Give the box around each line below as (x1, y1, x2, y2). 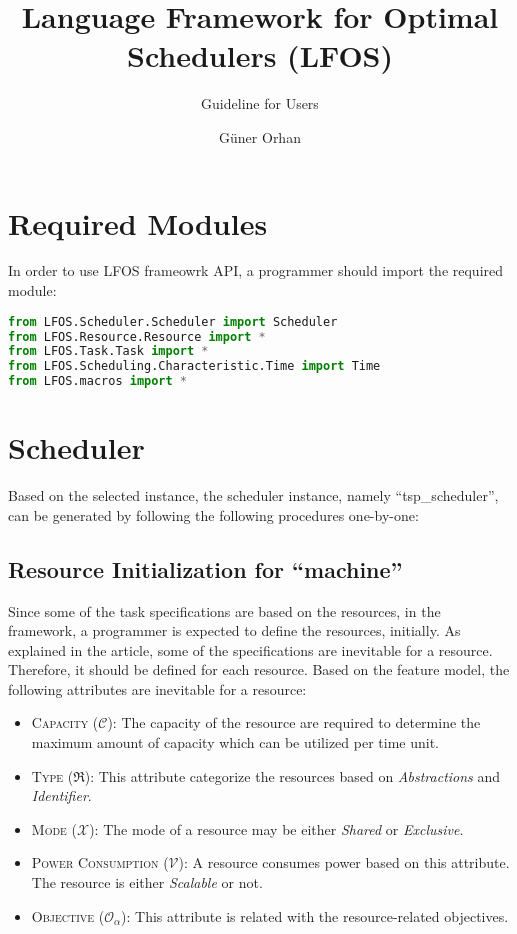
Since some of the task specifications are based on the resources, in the (8, 600, 441, 621)
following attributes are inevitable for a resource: (8, 678, 307, 699)
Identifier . (31, 785, 92, 806)
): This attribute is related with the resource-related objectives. (121, 905, 509, 926)
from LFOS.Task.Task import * (8, 344, 209, 359)
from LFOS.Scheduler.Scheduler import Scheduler (8, 314, 338, 329)
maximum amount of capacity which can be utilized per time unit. (31, 732, 439, 753)
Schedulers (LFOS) (126, 35, 393, 76)
